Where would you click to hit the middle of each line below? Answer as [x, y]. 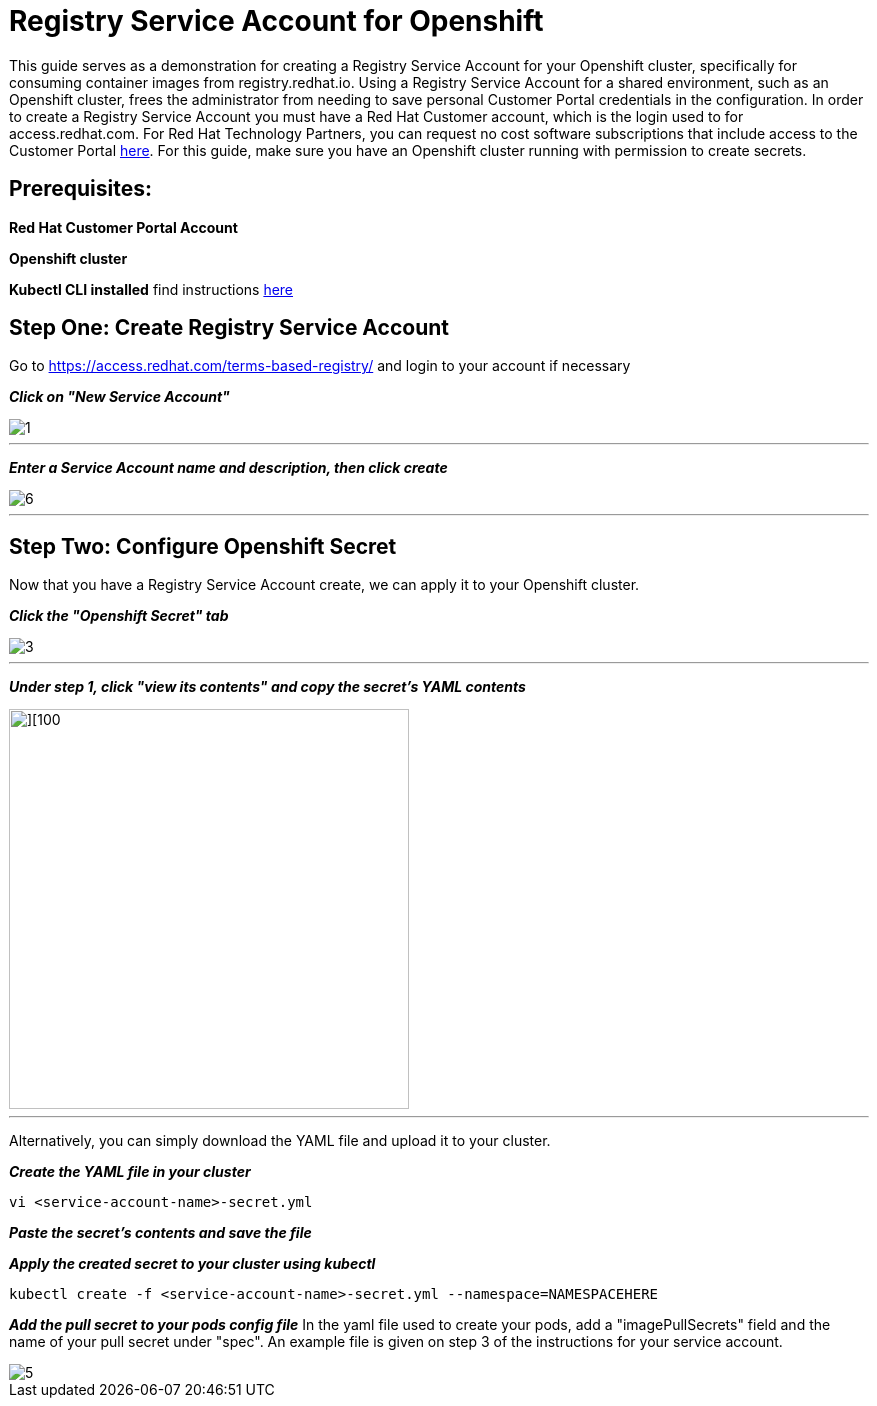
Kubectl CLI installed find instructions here [151, 289]
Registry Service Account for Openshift [276, 21]
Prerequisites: [80, 189]
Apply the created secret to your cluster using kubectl [192, 1264]
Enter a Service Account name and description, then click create [228, 468]
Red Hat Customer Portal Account [123, 227]
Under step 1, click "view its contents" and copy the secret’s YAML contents [267, 687]
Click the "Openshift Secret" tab [119, 616]
